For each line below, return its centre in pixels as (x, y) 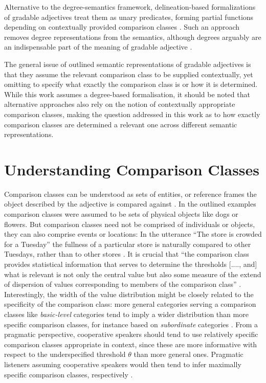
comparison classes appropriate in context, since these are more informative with (131, 344)
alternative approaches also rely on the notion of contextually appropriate (120, 104)
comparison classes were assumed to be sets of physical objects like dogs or (121, 214)
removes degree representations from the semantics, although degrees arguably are (133, 37)
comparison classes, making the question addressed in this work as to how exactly (132, 114)
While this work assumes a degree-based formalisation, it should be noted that (127, 94)
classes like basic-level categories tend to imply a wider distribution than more (126, 314)
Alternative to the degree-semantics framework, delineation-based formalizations (130, 7)
